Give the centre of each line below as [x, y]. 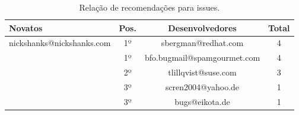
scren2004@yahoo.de [202, 86]
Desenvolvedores [202, 27]
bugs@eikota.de [202, 101]
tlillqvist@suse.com [202, 72]
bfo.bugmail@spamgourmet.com [202, 57]
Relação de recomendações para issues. [149, 7]
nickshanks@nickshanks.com [60, 43]
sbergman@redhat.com [202, 43]
